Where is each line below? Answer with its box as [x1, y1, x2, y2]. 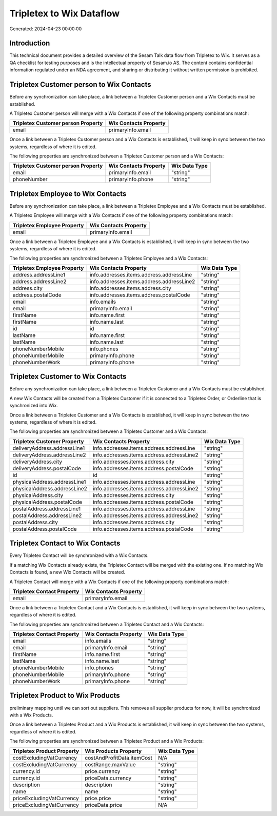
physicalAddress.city [12, 491, 64, 499]
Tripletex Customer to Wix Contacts [9, 372, 127, 381]
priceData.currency [85, 774, 132, 782]
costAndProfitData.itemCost [85, 754, 152, 761]
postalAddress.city [12, 519, 58, 526]
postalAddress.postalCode [12, 525, 77, 532]
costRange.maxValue [85, 761, 136, 768]
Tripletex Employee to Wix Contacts [9, 189, 127, 198]
